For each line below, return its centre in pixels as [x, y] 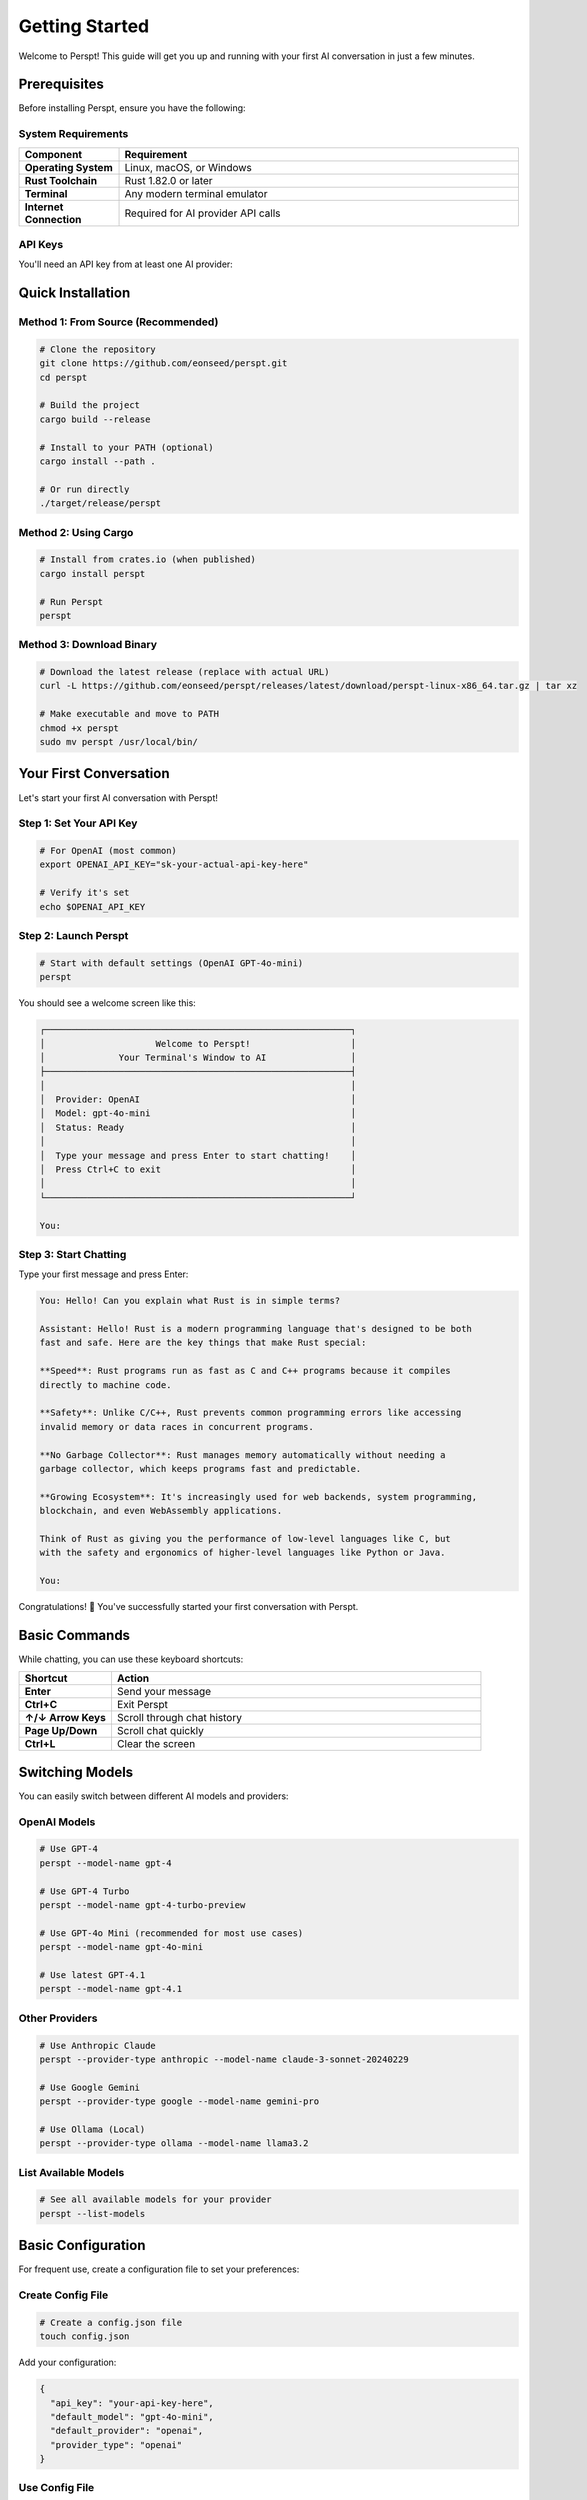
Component [53, 154]
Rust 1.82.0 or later [169, 180]
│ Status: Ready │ [198, 1127]
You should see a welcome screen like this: [107, 1003]
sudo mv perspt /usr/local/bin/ [119, 741]
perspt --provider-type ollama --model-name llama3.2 [174, 2143]
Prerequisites [61, 84]
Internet [44, 207]
